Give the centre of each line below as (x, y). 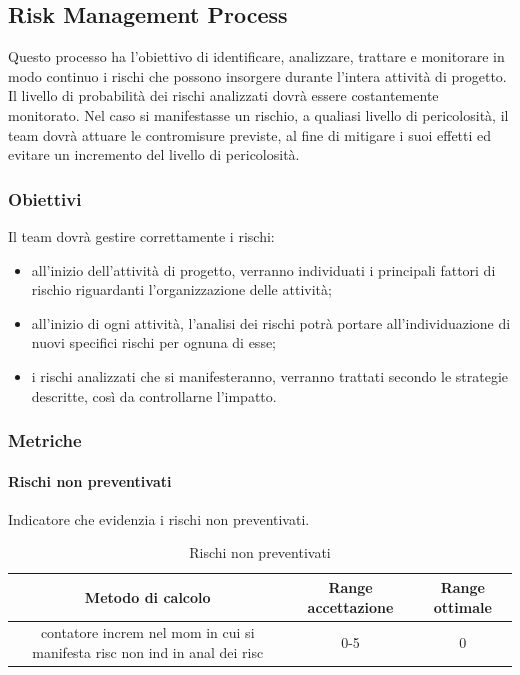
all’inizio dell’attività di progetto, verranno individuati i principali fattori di (263, 269)
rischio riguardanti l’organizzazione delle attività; (181, 289)
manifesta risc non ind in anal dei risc (148, 652)
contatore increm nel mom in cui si (147, 632)
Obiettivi (45, 198)
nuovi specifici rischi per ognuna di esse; (154, 342)
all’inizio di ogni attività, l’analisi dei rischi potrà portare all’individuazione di (271, 322)
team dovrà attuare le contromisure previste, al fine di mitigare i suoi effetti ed (250, 134)
